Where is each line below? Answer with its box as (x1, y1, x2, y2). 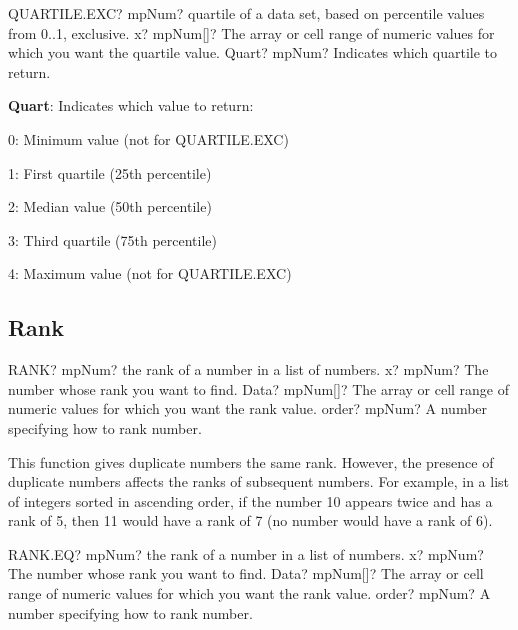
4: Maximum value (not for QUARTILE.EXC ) (8, 263, 292, 284)
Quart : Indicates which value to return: (8, 95, 254, 116)
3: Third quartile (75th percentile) (8, 229, 217, 250)
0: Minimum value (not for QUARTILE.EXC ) (8, 128, 289, 149)
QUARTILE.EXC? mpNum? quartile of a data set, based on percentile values (8, 3, 485, 23)
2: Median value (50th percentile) (8, 196, 212, 217)
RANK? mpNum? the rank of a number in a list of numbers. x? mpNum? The (8, 359, 489, 380)
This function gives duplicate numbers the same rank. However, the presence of (8, 451, 494, 472)
